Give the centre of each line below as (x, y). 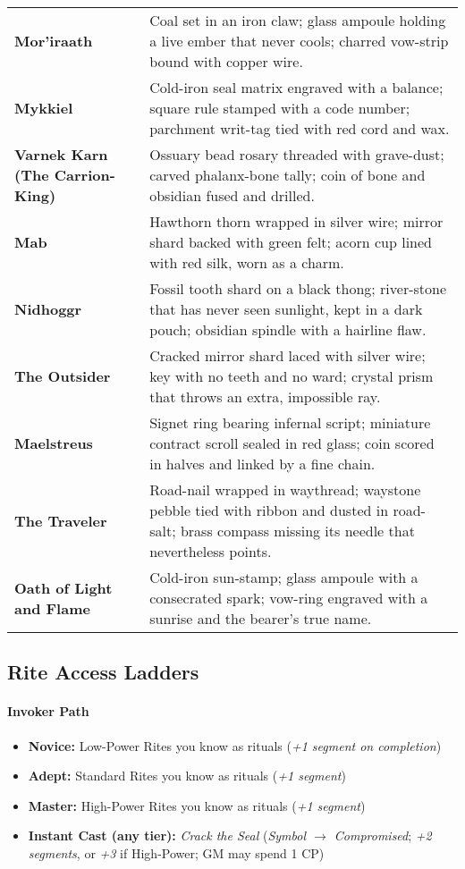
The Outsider (63, 376)
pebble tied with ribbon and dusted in (269, 510)
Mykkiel (44, 108)
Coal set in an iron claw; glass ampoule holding (298, 20)
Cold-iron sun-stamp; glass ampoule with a (284, 577)
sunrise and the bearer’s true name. (261, 618)
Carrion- (85, 175)
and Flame (52, 608)
